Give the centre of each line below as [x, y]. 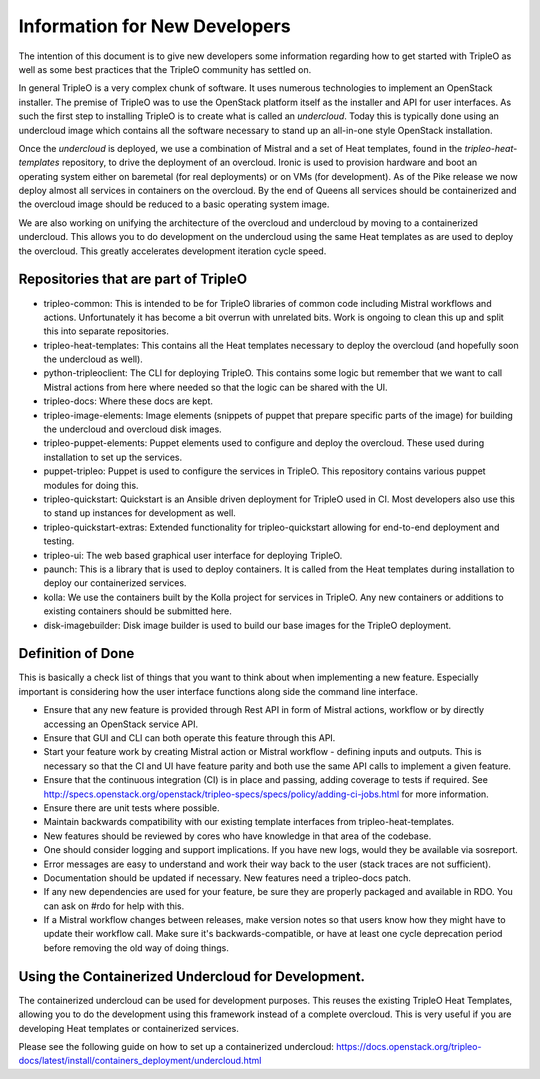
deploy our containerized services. [115, 583]
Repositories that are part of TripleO [133, 279]
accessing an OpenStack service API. [121, 724]
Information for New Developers [154, 26]
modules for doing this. [91, 485]
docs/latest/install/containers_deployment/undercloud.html [140, 1061]
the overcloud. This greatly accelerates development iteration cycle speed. [172, 251]
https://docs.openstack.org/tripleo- [409, 1046]
